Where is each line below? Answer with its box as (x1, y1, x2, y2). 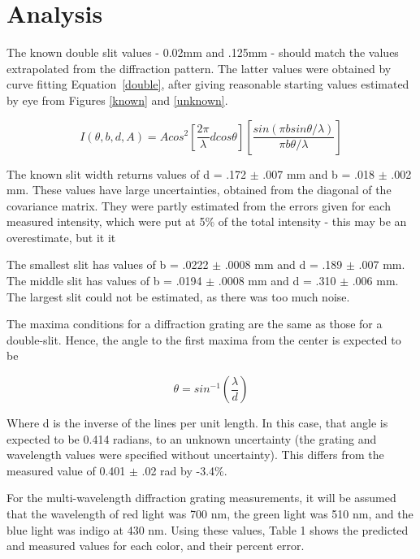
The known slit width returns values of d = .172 (6, 165, 247, 182)
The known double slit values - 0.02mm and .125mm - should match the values (6, 44, 399, 61)
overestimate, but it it (6, 228, 116, 245)
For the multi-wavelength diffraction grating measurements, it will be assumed (6, 489, 396, 506)
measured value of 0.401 (6, 461, 126, 479)
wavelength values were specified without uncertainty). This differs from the (6, 446, 384, 463)
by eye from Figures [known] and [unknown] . (6, 91, 228, 108)
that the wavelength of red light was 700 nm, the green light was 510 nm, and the (6, 505, 414, 522)
